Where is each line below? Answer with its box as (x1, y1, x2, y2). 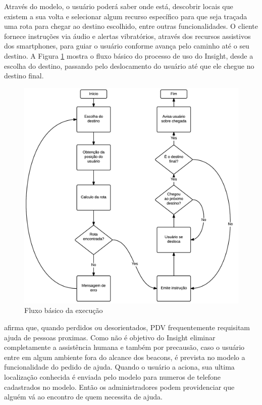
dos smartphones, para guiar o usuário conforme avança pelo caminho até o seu (4, 40, 249, 51)
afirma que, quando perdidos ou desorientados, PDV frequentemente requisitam (4, 322, 250, 333)
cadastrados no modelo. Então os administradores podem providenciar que (4, 381, 235, 392)
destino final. (4, 70, 44, 81)
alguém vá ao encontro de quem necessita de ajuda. (4, 391, 163, 402)
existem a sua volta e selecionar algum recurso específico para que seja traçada (4, 11, 247, 21)
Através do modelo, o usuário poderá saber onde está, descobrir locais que (4, 1, 233, 11)
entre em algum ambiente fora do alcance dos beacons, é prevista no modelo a (4, 351, 245, 362)
